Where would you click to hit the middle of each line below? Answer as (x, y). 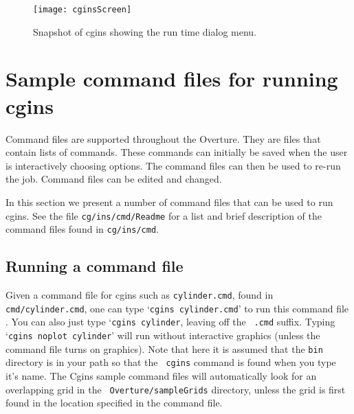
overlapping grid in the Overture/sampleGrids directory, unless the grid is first (176, 389)
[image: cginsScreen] (82, 10)
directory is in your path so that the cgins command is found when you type (171, 362)
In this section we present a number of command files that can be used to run (169, 202)
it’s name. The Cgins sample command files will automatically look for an (161, 375)
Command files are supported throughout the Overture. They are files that (163, 138)
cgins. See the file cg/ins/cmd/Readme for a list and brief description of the (164, 215)
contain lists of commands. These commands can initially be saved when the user (177, 152)
